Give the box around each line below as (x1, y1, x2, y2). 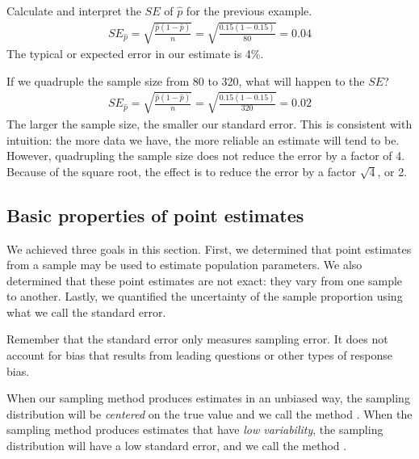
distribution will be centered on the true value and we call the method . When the (6, 405, 413, 422)
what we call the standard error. (6, 303, 166, 320)
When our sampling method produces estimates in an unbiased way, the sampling (6, 390, 410, 406)
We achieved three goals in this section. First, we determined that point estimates (6, 240, 412, 257)
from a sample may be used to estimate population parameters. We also (6, 256, 362, 273)
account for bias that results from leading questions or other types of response (6, 347, 393, 364)
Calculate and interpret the (6, 2, 141, 19)
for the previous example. (186, 2, 312, 19)
